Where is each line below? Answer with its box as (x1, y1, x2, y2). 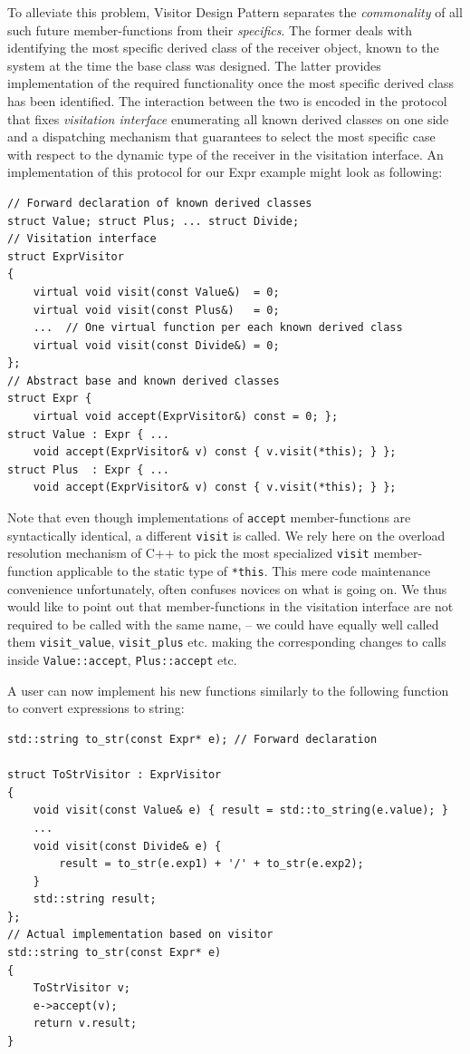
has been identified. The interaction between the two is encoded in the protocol (7, 91, 447, 110)
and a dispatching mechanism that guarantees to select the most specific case (7, 127, 436, 146)
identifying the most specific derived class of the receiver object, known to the (7, 38, 439, 57)
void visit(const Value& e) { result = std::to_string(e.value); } (33, 804, 448, 817)
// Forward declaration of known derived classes (7, 196, 312, 210)
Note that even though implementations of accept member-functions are (7, 508, 411, 527)
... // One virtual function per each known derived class (33, 321, 403, 335)
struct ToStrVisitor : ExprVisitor (7, 768, 222, 782)
